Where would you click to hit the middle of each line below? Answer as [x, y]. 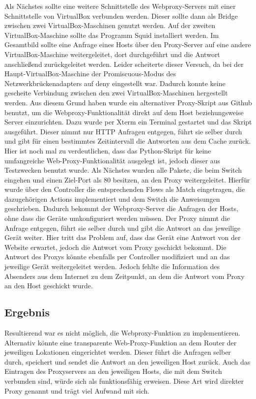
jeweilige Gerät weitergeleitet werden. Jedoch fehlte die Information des [112, 266]
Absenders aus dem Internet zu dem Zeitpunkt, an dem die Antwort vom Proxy [125, 276]
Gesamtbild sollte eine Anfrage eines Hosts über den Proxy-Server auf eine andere [128, 45]
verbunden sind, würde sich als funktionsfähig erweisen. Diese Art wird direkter [124, 381]
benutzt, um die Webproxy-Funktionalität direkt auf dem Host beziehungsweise [124, 112]
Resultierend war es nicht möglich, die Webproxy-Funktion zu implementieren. [123, 333]
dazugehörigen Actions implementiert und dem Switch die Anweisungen [112, 199]
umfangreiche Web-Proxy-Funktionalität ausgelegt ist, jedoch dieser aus [113, 160]
